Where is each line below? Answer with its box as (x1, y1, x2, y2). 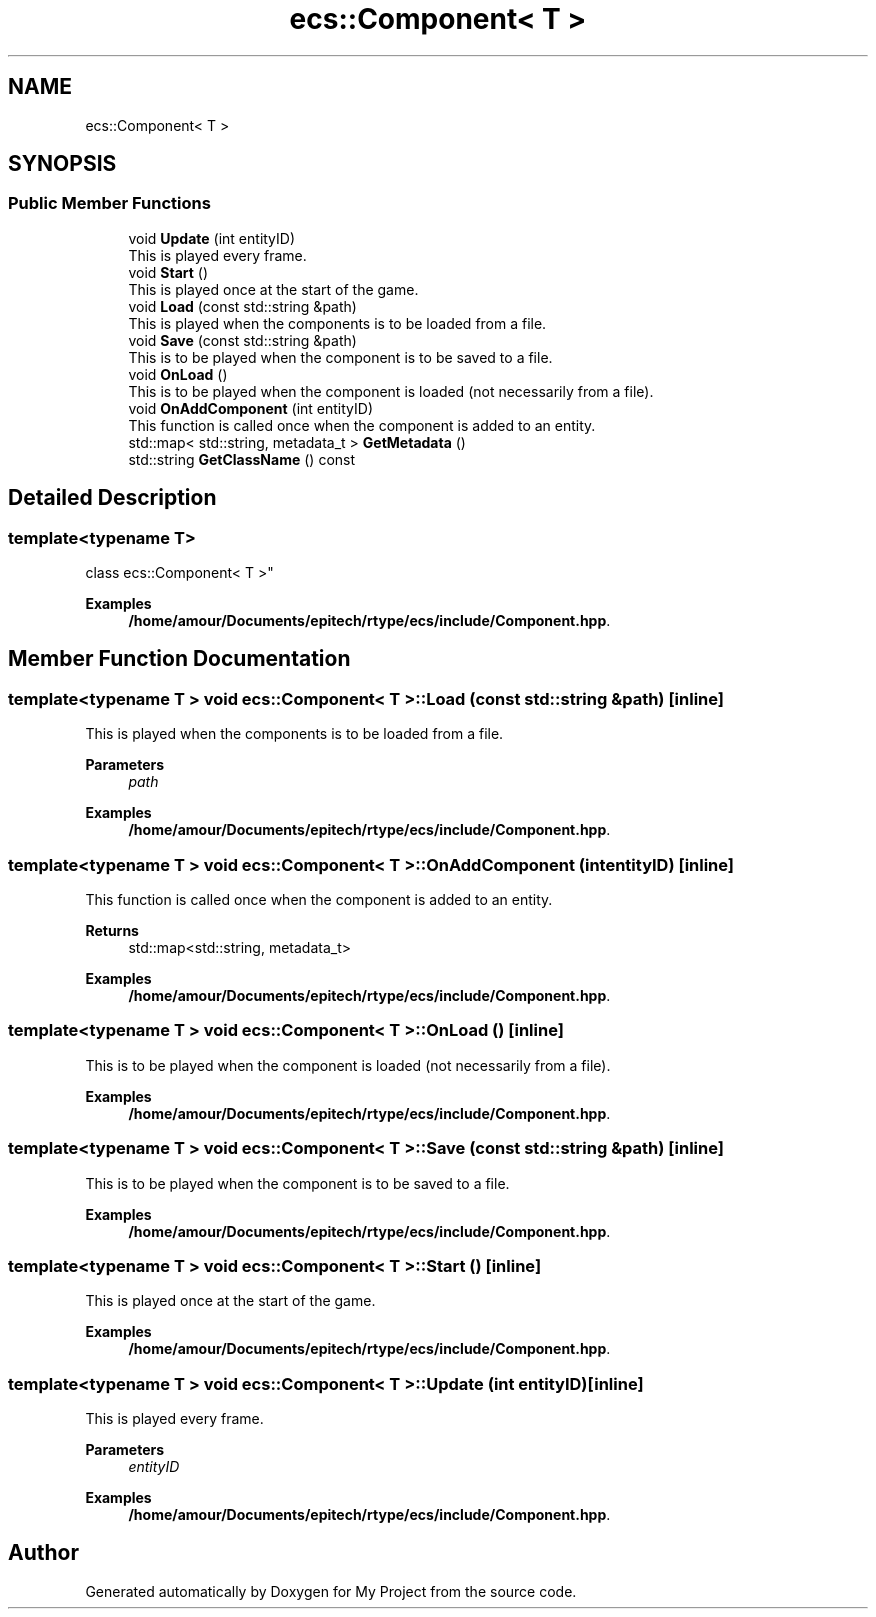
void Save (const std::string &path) (128, 331, 357, 349)
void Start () (128, 263, 209, 281)
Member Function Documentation (8, 646, 351, 672)
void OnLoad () (128, 365, 228, 383)
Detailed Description (8, 485, 217, 511)
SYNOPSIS (8, 151, 117, 177)
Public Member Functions (8, 193, 211, 214)
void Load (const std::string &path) (128, 297, 357, 315)
